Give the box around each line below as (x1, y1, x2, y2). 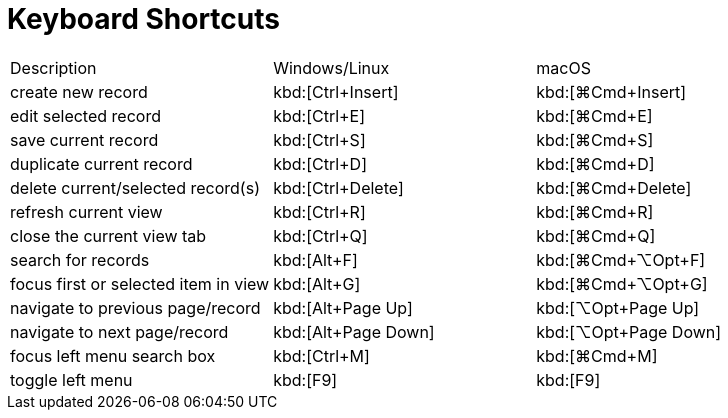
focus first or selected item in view (10, 273, 270, 294)
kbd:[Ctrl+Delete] (273, 177, 404, 198)
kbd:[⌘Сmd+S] (536, 129, 654, 150)
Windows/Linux (273, 57, 390, 78)
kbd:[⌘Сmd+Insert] (536, 81, 687, 102)
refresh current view (10, 201, 163, 222)
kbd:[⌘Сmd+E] (536, 105, 653, 126)
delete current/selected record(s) (10, 177, 260, 198)
